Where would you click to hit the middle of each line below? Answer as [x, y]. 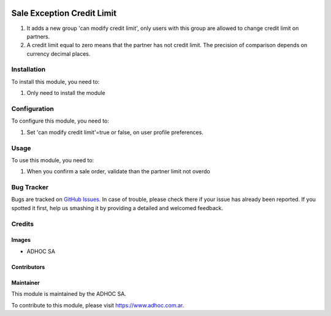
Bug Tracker [30, 187]
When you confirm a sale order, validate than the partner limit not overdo [119, 171]
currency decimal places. [59, 54]
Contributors [28, 267]
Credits [22, 224]
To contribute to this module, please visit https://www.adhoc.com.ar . [98, 305]
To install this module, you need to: [55, 81]
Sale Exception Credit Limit [64, 13]
